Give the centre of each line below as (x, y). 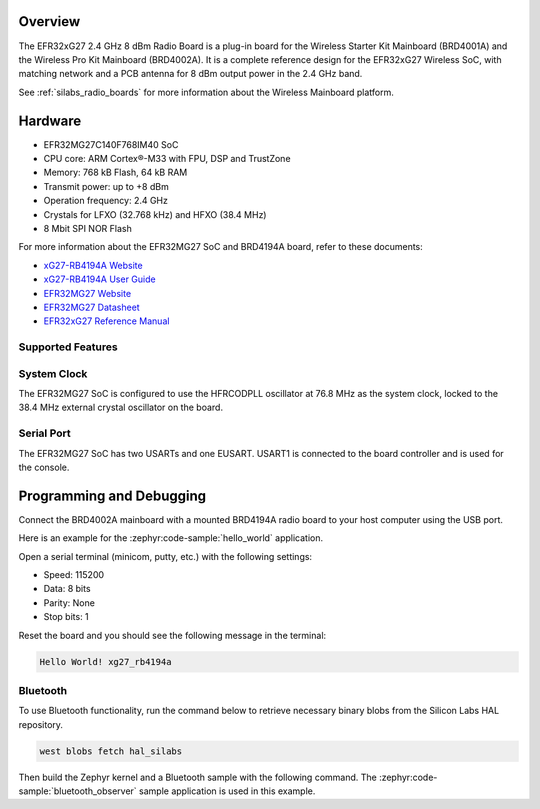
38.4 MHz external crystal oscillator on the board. (121, 407)
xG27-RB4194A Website (93, 265)
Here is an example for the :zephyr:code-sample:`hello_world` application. (171, 538)
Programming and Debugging (112, 495)
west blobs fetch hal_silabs (111, 751)
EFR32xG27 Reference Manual (106, 321)
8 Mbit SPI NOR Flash (87, 228)
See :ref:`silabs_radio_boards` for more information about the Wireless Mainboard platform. (206, 92)
